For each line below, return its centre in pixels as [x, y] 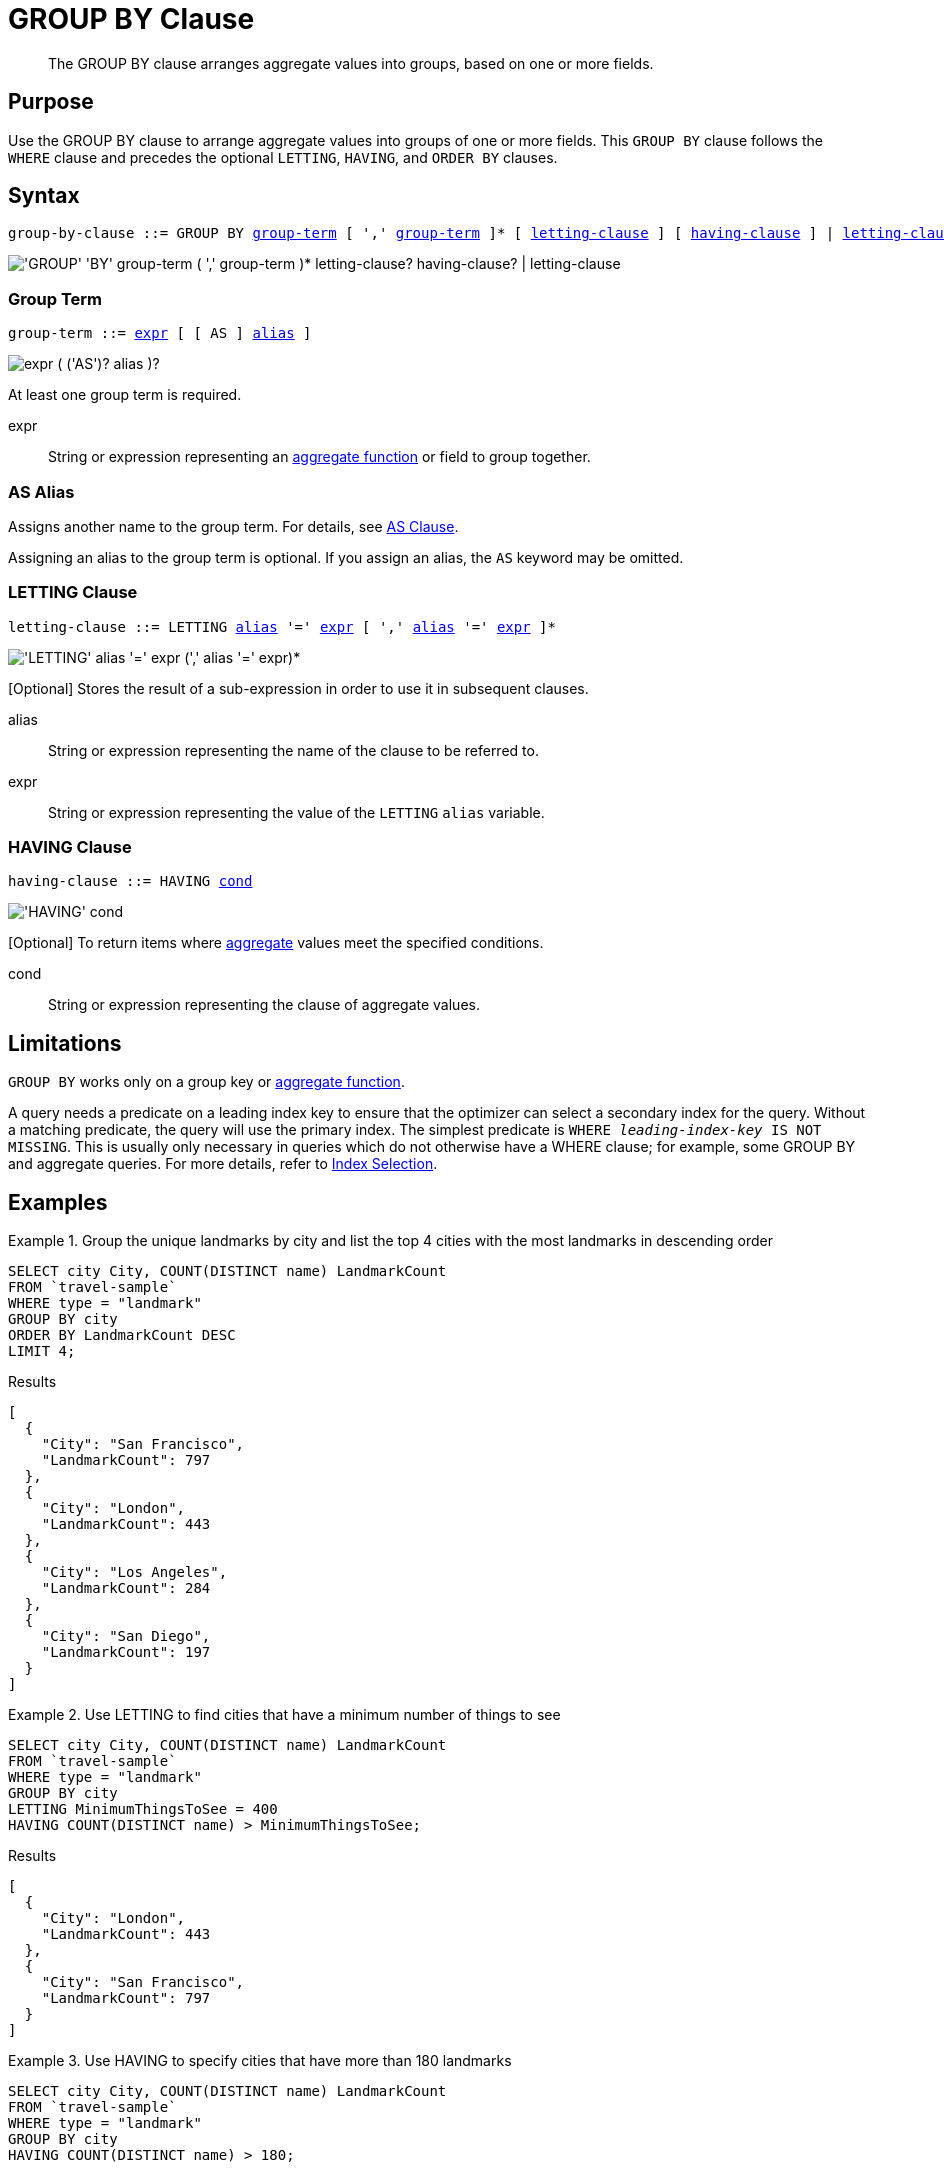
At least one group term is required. [125, 395]
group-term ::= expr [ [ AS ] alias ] [160, 333]
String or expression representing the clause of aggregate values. [264, 1005]
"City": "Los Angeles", [134, 1572]
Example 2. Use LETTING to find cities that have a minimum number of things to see [284, 1715]
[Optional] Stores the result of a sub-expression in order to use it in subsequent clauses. [298, 688]
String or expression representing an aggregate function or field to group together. [319, 457]
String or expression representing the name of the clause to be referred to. [293, 750]
